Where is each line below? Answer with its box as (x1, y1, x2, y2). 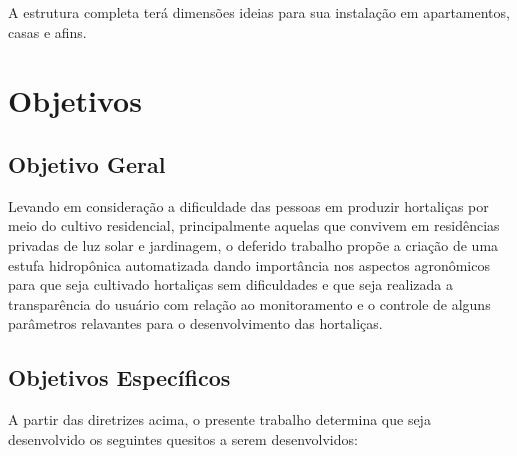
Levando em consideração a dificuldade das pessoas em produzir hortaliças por (8, 195, 489, 216)
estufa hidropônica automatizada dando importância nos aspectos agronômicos (8, 254, 490, 275)
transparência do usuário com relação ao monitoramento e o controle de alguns (8, 293, 491, 314)
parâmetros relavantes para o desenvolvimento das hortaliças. (8, 313, 383, 334)
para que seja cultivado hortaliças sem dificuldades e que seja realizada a (8, 274, 453, 295)
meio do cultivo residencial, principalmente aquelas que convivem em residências (8, 215, 500, 236)
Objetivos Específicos (8, 362, 231, 393)
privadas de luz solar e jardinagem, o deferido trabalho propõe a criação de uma (8, 234, 499, 255)
